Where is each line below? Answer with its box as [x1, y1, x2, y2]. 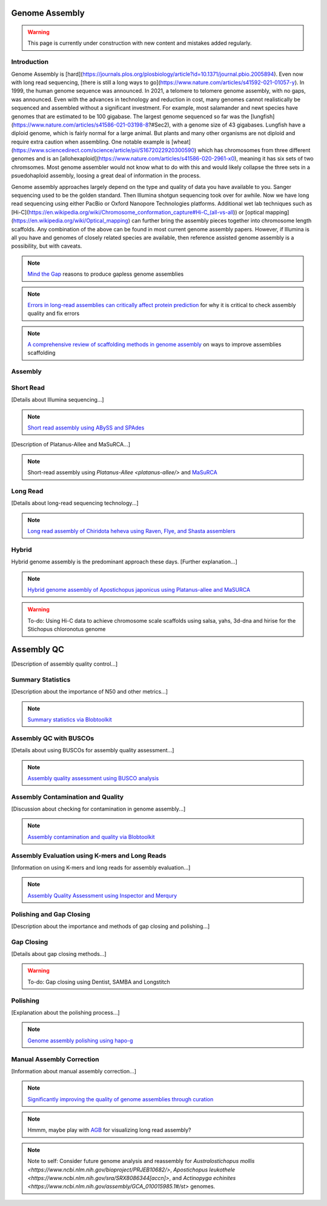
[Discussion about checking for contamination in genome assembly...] [11, 806, 186, 813]
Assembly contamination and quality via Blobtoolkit [27, 833, 155, 840]
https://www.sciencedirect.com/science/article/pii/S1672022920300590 [13, 147, 195, 154]
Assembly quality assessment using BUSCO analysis [27, 774, 159, 781]
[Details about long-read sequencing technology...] [11, 500, 139, 507]
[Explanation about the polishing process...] [11, 1009, 121, 1016]
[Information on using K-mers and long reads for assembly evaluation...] [11, 864, 191, 871]
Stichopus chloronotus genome [27, 626, 106, 633]
